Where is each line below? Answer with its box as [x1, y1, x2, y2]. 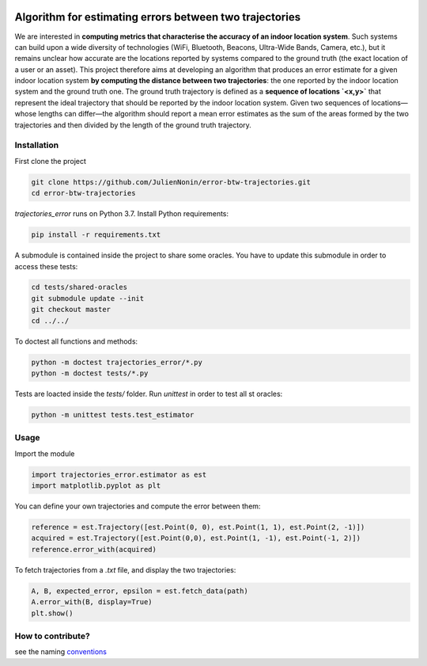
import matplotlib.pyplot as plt [31, 481, 161, 490]
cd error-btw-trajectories [31, 188, 136, 198]
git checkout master [31, 305, 111, 314]
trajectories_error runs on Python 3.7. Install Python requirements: [14, 209, 229, 219]
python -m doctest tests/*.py [31, 369, 149, 378]
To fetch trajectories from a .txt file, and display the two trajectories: [14, 565, 236, 574]
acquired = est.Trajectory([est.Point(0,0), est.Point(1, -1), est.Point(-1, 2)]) [31, 534, 361, 542]
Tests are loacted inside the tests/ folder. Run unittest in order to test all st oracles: [14, 389, 283, 398]
